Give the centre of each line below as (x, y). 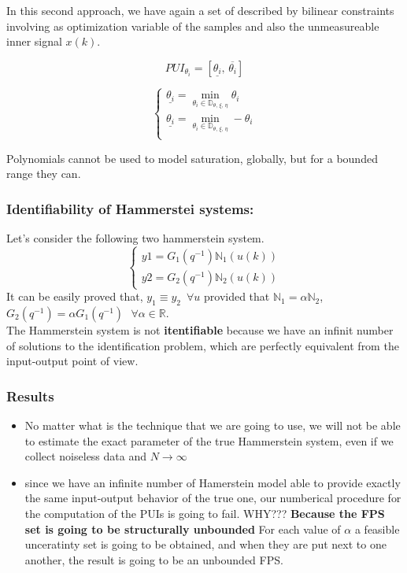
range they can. (44, 174)
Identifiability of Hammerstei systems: (130, 208)
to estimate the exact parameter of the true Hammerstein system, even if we (209, 440)
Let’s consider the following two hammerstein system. (135, 238)
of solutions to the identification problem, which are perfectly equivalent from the (203, 345)
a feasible (377, 529)
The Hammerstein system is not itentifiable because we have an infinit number (200, 329)
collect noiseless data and (86, 456)
